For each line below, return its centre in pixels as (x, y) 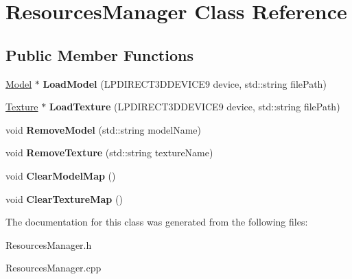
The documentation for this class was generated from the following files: (157, 222)
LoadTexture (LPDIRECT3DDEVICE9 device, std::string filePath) (195, 107)
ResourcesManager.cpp (54, 268)
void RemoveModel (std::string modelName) (104, 129)
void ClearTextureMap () (64, 198)
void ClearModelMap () (61, 175)
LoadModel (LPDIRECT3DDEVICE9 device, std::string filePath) (185, 83)
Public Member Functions (99, 54)
